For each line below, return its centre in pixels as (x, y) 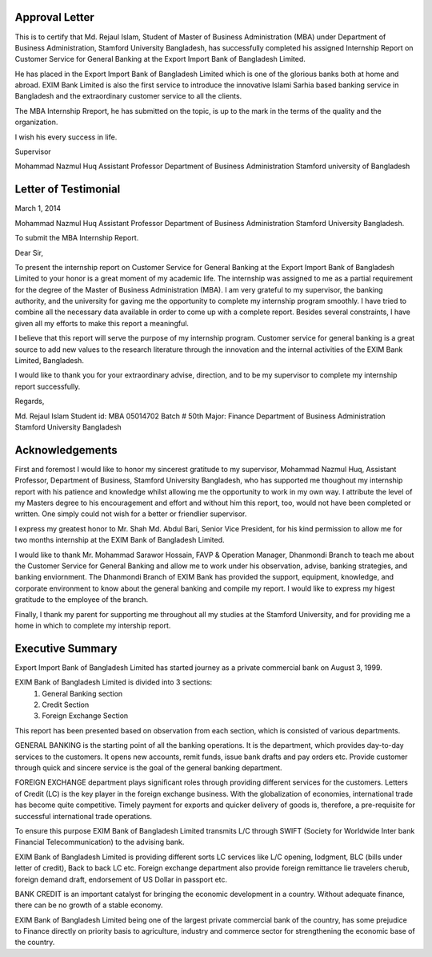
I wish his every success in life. (66, 137)
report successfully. (48, 386)
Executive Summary (66, 648)
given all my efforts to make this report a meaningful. (102, 323)
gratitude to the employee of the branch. (82, 600)
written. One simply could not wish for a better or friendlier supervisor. (131, 514)
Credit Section (66, 705)
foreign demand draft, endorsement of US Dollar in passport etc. (121, 879)
